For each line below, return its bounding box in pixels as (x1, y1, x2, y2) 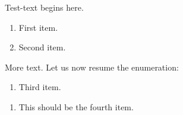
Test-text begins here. (5, 1, 84, 13)
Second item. (18, 41, 66, 53)
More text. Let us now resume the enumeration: (5, 60, 179, 73)
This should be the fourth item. (18, 100, 134, 113)
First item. (18, 21, 58, 33)
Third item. (18, 81, 61, 93)
